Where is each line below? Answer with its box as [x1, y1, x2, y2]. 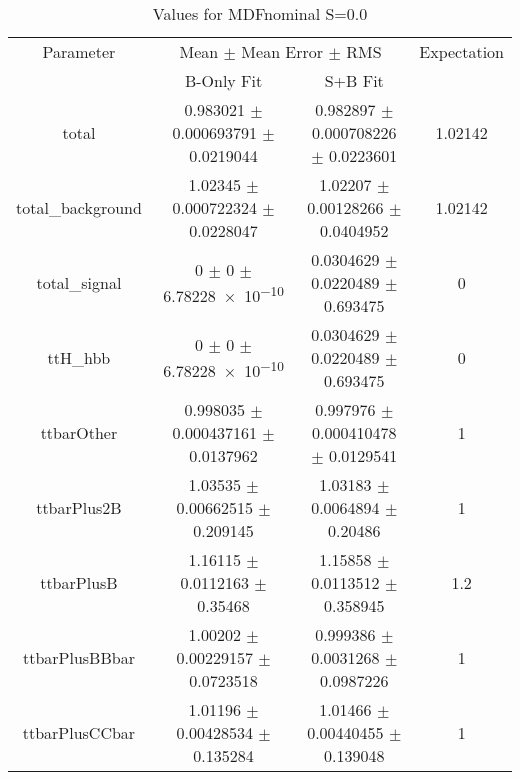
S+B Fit [324, 69, 384, 92]
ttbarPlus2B [36, 496, 122, 519]
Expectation [419, 40, 504, 63]
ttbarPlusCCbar [22, 721, 136, 744]
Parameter [42, 40, 116, 63]
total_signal [36, 271, 122, 294]
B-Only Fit [184, 69, 263, 92]
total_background [16, 196, 142, 219]
